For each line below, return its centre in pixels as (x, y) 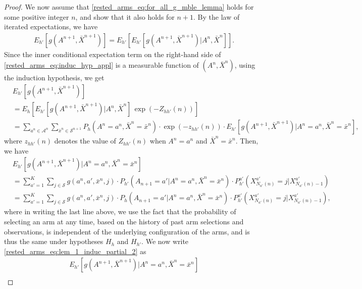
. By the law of (217, 16)
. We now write (165, 241)
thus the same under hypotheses (54, 241)
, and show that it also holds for (125, 16)
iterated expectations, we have (51, 27)
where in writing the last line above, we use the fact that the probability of (120, 211)
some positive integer (37, 16)
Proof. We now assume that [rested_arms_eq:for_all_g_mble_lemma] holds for (129, 7)
